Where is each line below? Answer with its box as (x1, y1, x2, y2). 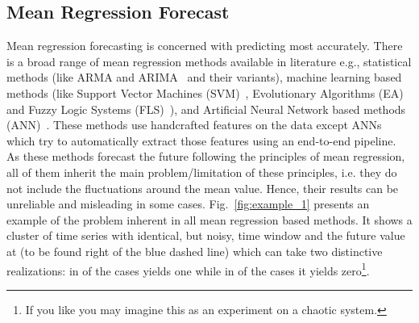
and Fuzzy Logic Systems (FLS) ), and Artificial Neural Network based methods (6, 100, 406, 117)
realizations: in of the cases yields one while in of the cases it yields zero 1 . (6, 259, 370, 279)
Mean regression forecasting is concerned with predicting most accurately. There (6, 37, 403, 54)
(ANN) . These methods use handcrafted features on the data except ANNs (6, 116, 382, 133)
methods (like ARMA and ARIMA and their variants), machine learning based (6, 69, 402, 86)
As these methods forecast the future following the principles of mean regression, (6, 148, 405, 165)
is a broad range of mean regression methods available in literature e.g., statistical (6, 52, 412, 69)
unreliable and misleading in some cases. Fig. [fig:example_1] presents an (6, 195, 370, 212)
